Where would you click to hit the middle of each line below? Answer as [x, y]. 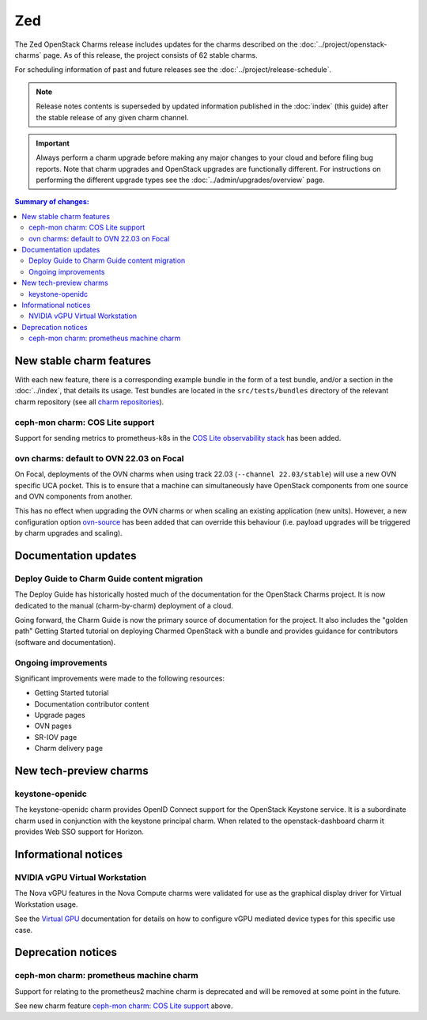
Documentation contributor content [92, 703]
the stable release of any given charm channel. [112, 117]
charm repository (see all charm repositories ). [89, 402]
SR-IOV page [56, 737]
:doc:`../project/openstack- [343, 44]
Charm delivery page [68, 749]
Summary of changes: [52, 202]
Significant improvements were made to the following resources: [120, 678]
